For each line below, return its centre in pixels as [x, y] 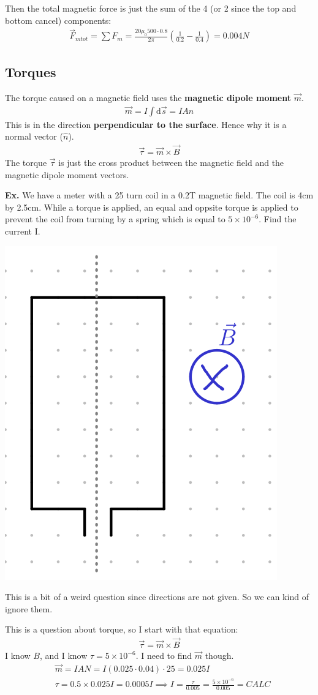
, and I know [63, 656]
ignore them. [29, 608]
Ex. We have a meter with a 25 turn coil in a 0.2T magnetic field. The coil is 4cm [159, 195]
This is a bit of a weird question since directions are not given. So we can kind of [157, 597]
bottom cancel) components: [58, 20]
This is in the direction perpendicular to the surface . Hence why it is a [146, 124]
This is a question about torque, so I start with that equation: [122, 629]
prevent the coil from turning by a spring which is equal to [115, 219]
